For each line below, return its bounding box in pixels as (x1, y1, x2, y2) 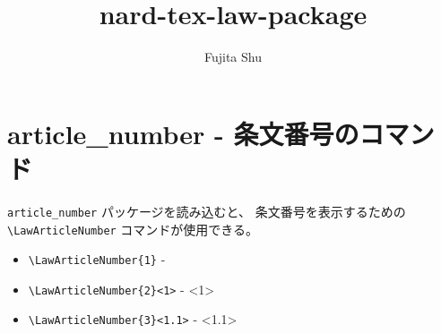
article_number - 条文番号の (7, 115, 359, 151)
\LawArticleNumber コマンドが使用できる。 (7, 219, 259, 238)
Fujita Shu (203, 47, 262, 66)
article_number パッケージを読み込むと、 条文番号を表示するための (7, 201, 406, 220)
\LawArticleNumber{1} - (28, 250, 166, 269)
